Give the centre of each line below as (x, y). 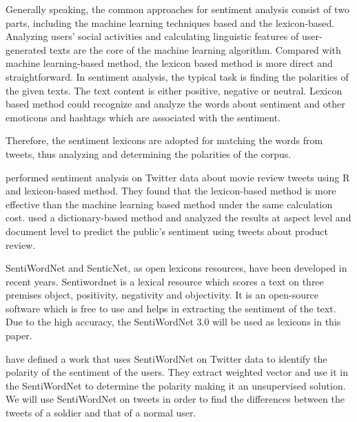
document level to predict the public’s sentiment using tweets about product (167, 231)
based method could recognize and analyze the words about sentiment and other (175, 104)
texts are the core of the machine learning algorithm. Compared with (195, 49)
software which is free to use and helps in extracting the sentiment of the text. (171, 308)
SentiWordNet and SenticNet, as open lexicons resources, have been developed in (176, 268)
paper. (19, 335)
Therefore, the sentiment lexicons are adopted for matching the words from (164, 140)
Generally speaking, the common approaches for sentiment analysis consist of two (177, 9)
